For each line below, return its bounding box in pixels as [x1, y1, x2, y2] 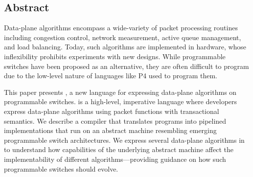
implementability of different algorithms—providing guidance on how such [4, 154, 226, 164]
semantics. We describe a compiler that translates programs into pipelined [4, 115, 227, 126]
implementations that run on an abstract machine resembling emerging [4, 125, 217, 135]
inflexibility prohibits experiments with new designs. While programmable [4, 51, 226, 61]
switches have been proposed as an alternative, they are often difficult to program [4, 61, 249, 71]
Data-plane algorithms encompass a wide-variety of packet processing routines [4, 22, 238, 33]
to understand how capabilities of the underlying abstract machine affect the [4, 144, 233, 155]
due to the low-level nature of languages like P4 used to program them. [4, 70, 218, 81]
